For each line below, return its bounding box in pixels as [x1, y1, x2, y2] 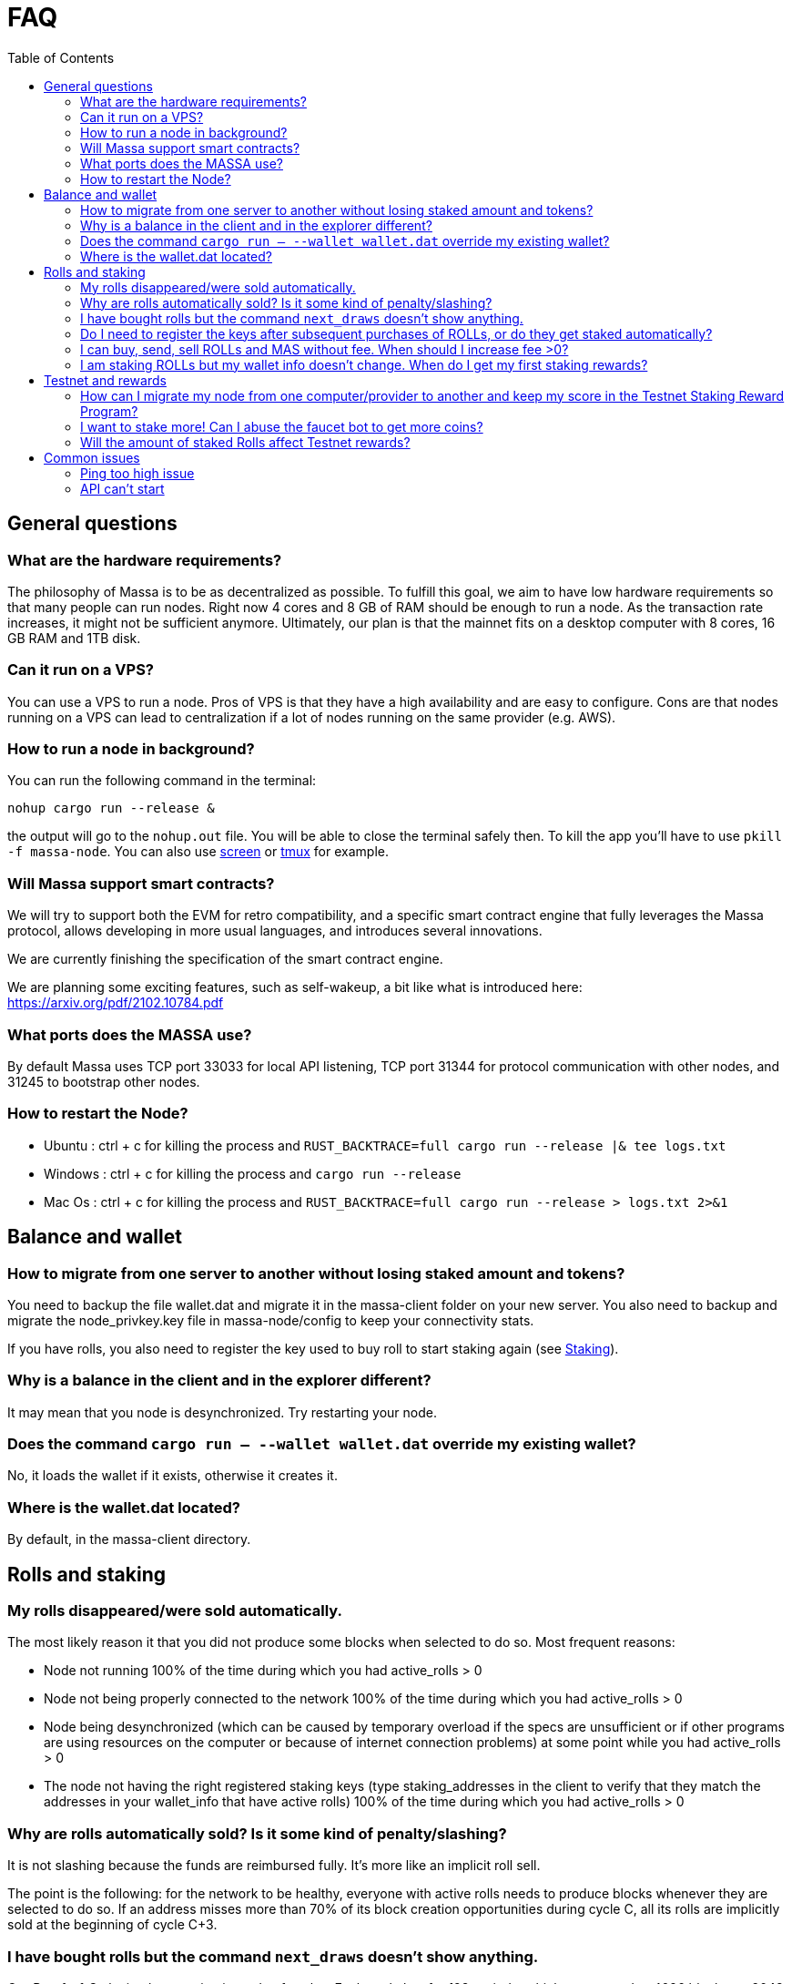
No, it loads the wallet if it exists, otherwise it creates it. [7, 1468, 338, 1484]
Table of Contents [7, 49, 115, 66]
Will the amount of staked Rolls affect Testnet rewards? [80, 434, 411, 450]
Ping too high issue [80, 465, 195, 481]
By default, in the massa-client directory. [7, 1531, 251, 1548]
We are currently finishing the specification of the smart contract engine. [7, 951, 443, 967]
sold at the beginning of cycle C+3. [7, 1917, 218, 1933]
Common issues [44, 449, 140, 465]
